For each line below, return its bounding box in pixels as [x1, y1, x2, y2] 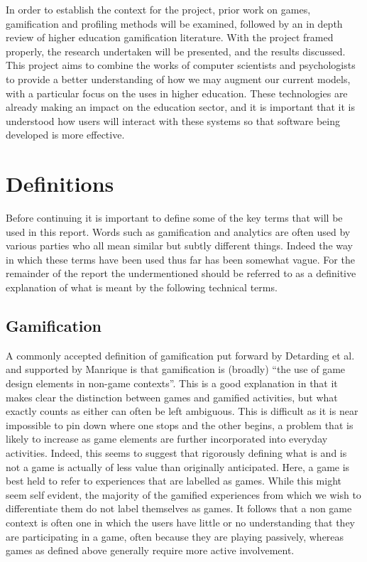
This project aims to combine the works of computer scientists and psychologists [6, 58, 356, 72]
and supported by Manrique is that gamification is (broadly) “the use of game [6, 362, 346, 377]
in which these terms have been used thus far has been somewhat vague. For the [6, 252, 355, 266]
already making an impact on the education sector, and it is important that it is [6, 99, 355, 114]
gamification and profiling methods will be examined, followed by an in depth [6, 16, 343, 31]
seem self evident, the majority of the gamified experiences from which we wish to [6, 487, 361, 502]
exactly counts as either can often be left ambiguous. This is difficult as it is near [6, 404, 358, 418]
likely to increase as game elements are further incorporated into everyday [6, 431, 328, 446]
